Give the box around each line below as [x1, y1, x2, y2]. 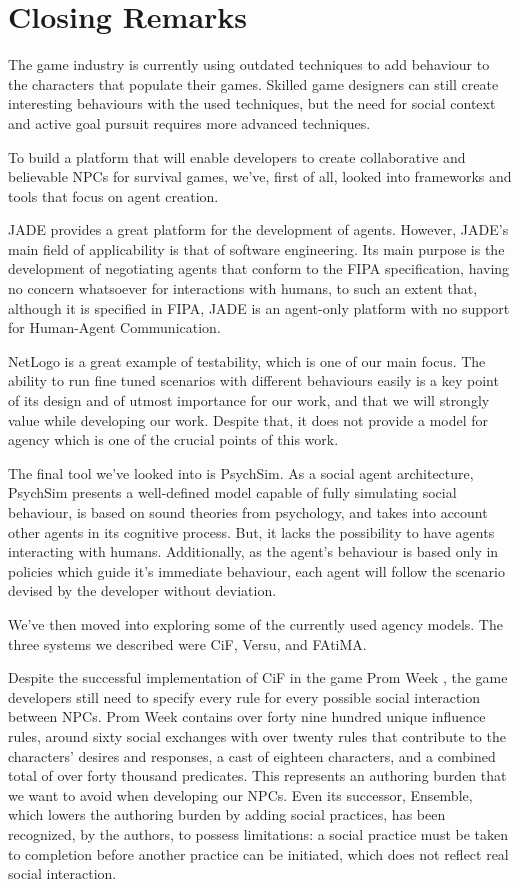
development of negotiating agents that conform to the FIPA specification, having [8, 258, 510, 279]
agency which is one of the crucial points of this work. [8, 429, 339, 450]
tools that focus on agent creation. [8, 185, 219, 206]
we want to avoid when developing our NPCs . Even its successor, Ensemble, [8, 784, 473, 805]
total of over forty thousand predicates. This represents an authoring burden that [8, 765, 507, 786]
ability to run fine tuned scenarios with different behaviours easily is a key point [8, 370, 499, 391]
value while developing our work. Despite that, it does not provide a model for [8, 409, 489, 430]
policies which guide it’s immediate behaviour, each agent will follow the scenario [8, 560, 505, 581]
